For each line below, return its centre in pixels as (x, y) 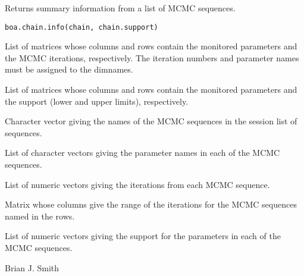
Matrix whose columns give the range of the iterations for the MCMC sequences (151, 204)
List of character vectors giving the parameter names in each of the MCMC (142, 153)
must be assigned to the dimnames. (69, 69)
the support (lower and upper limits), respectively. (97, 101)
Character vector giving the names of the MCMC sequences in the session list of (151, 121)
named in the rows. (40, 216)
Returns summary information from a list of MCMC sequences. (120, 8)
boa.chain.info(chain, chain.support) (82, 27)
